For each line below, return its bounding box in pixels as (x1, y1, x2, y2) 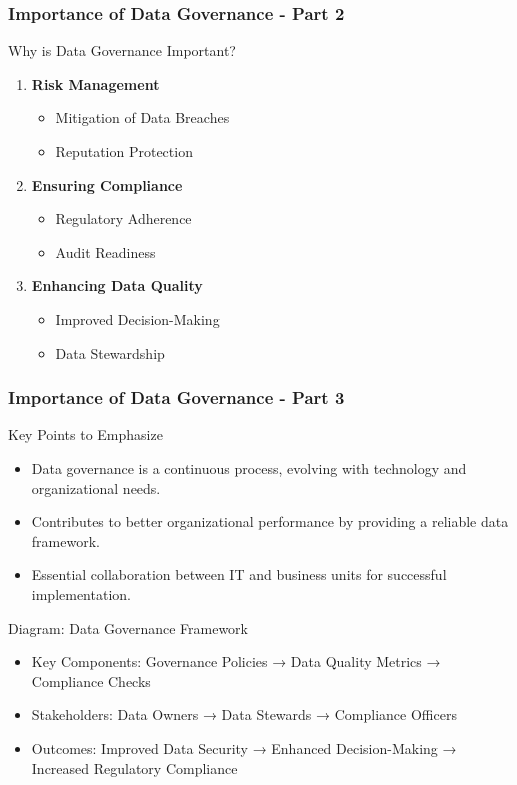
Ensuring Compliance (31, 174, 183, 195)
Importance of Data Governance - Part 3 (8, 385, 345, 410)
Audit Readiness (55, 241, 156, 262)
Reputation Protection (55, 141, 193, 161)
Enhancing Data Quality (31, 275, 203, 296)
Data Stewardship (55, 342, 165, 363)
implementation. (31, 583, 131, 604)
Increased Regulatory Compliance (31, 757, 238, 778)
